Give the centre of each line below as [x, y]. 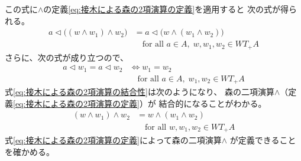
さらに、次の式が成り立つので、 [67, 57]
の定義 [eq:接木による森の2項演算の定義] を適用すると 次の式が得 [166, 9]
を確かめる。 [30, 151]
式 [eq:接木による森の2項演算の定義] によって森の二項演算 [113, 139]
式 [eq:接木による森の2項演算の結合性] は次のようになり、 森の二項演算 [140, 92]
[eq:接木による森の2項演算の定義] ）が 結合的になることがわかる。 [140, 103]
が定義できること [263, 139]
